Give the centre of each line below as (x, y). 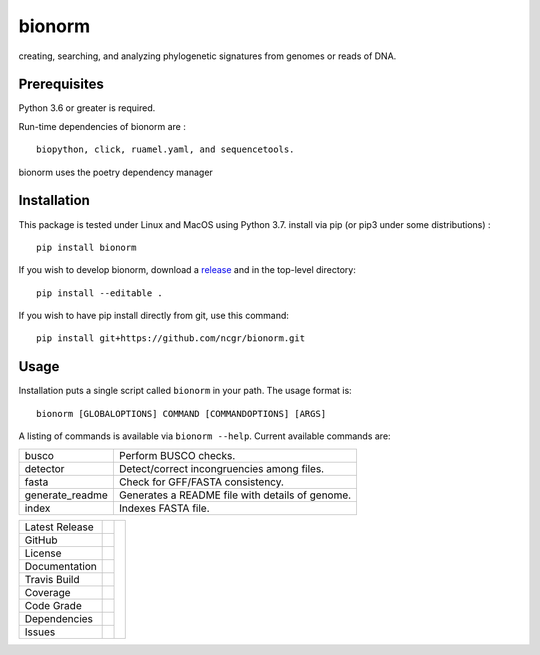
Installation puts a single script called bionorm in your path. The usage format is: (185, 391)
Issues (40, 632)
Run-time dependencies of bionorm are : (102, 126)
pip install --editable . (100, 293)
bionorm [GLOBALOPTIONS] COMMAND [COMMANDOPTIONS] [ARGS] (181, 413)
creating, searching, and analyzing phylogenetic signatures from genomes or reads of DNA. (207, 56)
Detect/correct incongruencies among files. (221, 468)
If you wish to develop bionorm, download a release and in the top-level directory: (187, 270)
